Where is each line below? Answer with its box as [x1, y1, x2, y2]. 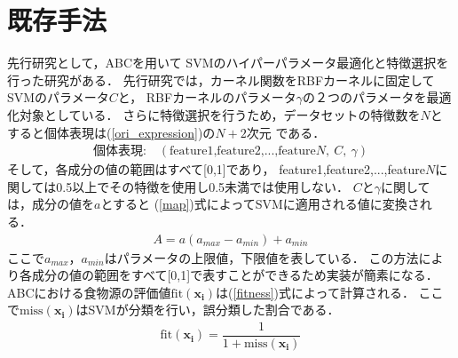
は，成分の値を [7, 195, 94, 213]
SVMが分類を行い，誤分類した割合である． [88, 300, 340, 319]
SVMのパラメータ [7, 88, 109, 107]
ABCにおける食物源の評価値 [7, 282, 171, 301]
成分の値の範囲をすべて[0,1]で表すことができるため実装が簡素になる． [31, 266, 438, 284]
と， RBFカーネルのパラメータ [117, 88, 296, 107]
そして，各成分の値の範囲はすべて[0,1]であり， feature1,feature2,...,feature [7, 160, 425, 179]
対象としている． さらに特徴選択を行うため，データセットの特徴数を [19, 105, 421, 123]
